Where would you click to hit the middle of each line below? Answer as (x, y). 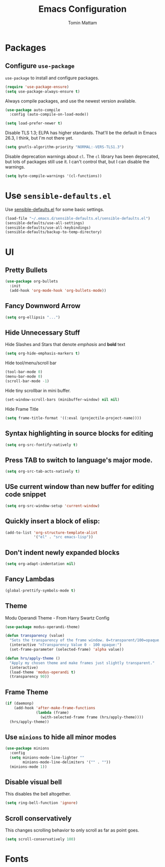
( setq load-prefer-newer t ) (34, 123)
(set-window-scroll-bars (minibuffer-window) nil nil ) (62, 399)
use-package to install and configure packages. (52, 78)
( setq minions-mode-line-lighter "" (47, 758)
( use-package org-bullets (31, 281)
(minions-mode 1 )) (28, 767)
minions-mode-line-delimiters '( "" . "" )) (67, 762)
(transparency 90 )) (29, 677)
